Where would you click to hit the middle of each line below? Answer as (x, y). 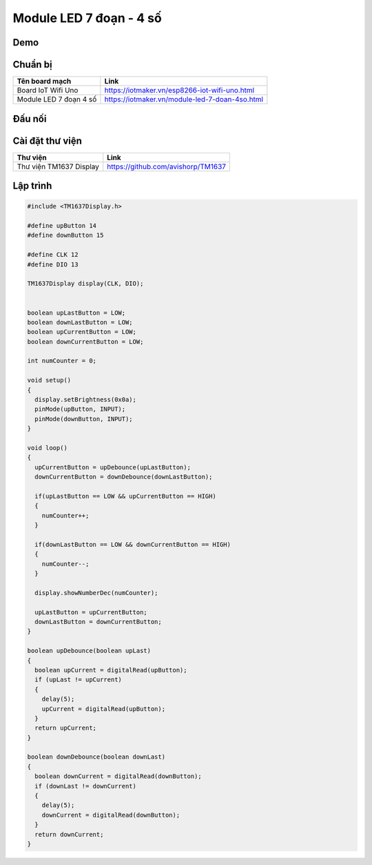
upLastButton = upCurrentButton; (91, 612)
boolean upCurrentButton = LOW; (82, 332)
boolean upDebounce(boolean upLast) (89, 651)
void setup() (49, 380)
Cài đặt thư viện (47, 140)
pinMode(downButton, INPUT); (84, 419)
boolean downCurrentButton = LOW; (85, 341)
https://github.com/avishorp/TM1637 (167, 166)
